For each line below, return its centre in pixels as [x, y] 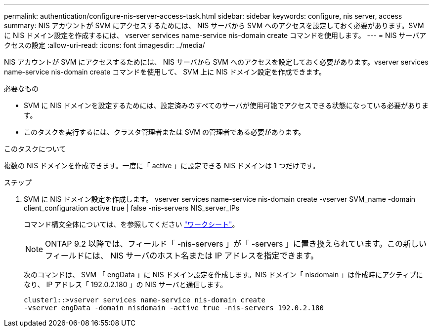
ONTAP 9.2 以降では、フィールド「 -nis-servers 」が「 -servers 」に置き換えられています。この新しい [236, 244]
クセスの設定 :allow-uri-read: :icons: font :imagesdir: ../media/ [105, 45]
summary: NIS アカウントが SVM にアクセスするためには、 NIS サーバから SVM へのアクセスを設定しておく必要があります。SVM [214, 25]
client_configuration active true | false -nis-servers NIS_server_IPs [132, 208]
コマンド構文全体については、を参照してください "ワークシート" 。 [131, 224]
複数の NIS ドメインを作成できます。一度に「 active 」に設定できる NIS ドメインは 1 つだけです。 [162, 165]
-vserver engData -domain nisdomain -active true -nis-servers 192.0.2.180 [174, 308]
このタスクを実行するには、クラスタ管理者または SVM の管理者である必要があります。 [165, 132]
